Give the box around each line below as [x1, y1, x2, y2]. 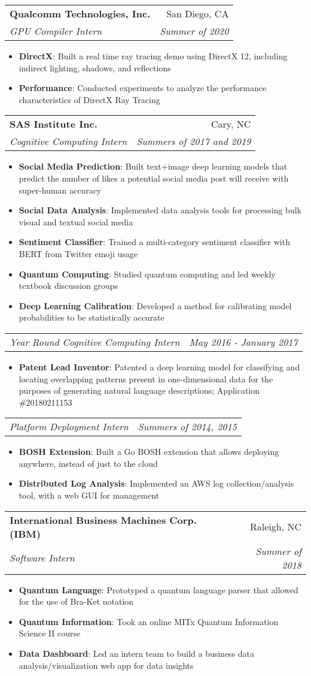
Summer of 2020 [160, 24, 229, 38]
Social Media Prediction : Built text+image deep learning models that [19, 160, 288, 173]
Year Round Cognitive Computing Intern [10, 334, 180, 349]
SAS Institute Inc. [10, 117, 97, 131]
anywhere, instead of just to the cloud [19, 457, 158, 469]
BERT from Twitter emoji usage [19, 247, 138, 259]
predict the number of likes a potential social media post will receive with [19, 171, 289, 184]
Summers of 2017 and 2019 [136, 134, 251, 149]
